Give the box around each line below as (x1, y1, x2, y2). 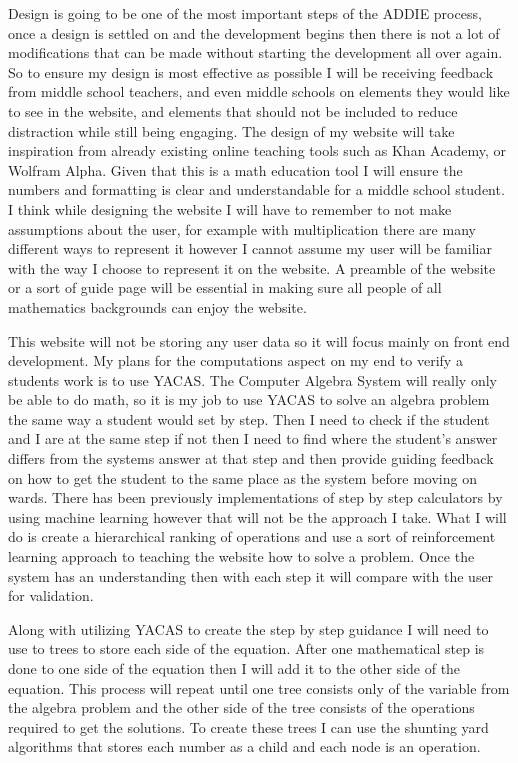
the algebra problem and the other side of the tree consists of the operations (8, 697, 475, 718)
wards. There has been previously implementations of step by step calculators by (8, 487, 503, 508)
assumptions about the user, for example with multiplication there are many (8, 218, 476, 239)
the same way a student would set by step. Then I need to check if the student (8, 408, 490, 429)
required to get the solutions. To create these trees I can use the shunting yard (8, 716, 489, 737)
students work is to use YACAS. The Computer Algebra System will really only (8, 369, 497, 390)
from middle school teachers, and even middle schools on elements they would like (8, 81, 510, 102)
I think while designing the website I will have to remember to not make (8, 198, 452, 219)
